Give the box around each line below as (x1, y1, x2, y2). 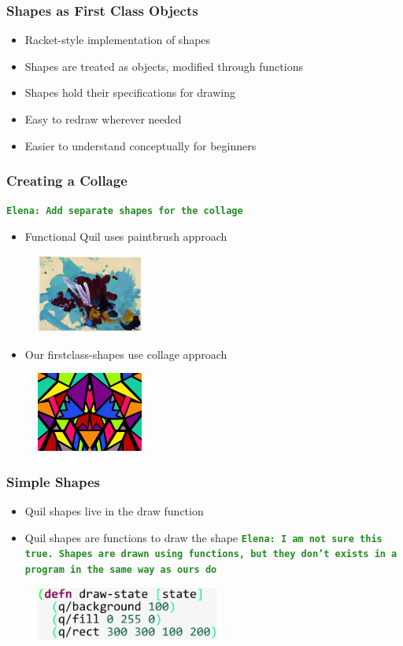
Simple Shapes (6, 471, 100, 491)
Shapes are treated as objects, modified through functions (24, 57, 303, 74)
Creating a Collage (6, 171, 128, 190)
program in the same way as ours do (24, 564, 217, 576)
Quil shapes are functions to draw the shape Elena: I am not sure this (24, 529, 383, 545)
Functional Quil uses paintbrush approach (24, 228, 227, 245)
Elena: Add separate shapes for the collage (6, 205, 243, 217)
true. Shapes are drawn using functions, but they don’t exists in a (24, 548, 397, 560)
